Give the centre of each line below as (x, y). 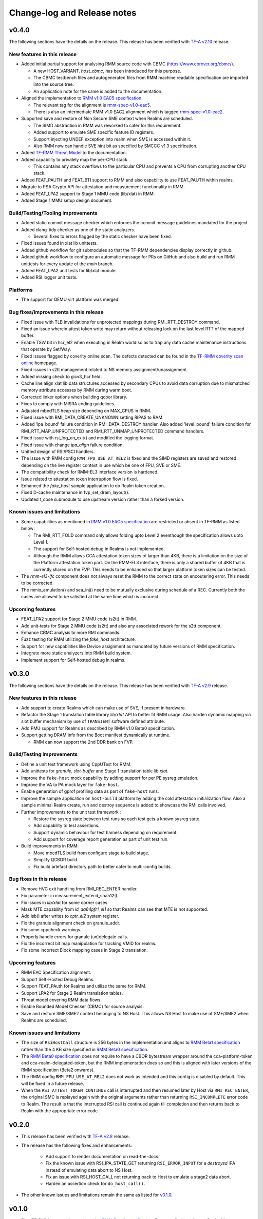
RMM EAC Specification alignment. (56, 972)
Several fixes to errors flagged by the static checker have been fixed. (103, 236)
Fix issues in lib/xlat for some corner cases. (65, 903)
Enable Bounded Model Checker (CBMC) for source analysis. (82, 1006)
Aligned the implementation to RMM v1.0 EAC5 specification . (82, 98)
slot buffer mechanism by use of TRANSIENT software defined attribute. (93, 721)
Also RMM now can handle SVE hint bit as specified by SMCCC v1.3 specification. (115, 146)
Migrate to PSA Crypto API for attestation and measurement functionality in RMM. (103, 187)
